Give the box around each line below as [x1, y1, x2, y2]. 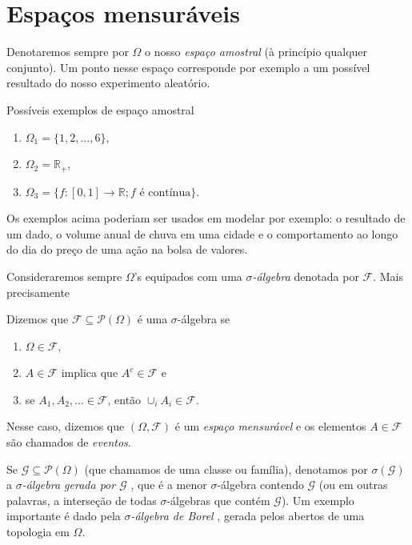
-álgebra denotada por [252, 267, 359, 284]
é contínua [139, 186, 191, 198]
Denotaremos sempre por [6, 43, 129, 60]
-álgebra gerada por [22, 476, 116, 493]
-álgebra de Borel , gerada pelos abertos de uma [130, 507, 365, 524]
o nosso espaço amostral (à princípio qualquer [145, 43, 368, 60]
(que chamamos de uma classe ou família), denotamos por [84, 460, 368, 477]
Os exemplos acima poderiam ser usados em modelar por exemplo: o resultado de [6, 210, 406, 226]
